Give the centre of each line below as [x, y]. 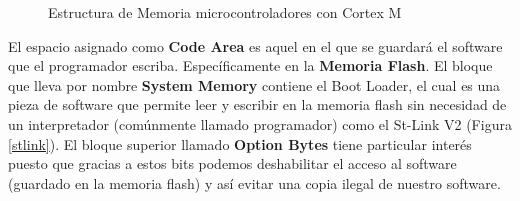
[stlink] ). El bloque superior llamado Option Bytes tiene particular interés [240, 143]
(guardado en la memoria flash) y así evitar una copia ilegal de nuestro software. [254, 182]
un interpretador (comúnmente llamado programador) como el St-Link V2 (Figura [260, 123]
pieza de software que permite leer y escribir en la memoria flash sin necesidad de [257, 104]
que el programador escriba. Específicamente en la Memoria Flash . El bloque [250, 65]
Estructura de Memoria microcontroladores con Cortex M [225, 12]
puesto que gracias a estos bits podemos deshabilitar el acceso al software [232, 163]
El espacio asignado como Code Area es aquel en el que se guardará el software [255, 45]
